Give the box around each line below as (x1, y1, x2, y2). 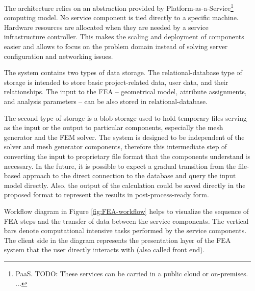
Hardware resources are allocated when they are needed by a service (4, 22, 208, 32)
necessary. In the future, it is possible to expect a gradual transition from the (4, 160, 236, 171)
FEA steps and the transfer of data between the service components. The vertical (4, 215, 249, 226)
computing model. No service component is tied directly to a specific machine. (4, 12, 239, 23)
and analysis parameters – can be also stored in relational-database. (4, 96, 208, 106)
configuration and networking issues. (4, 51, 113, 61)
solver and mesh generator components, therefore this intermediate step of (4, 141, 227, 152)
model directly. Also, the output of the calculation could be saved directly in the (4, 180, 246, 190)
